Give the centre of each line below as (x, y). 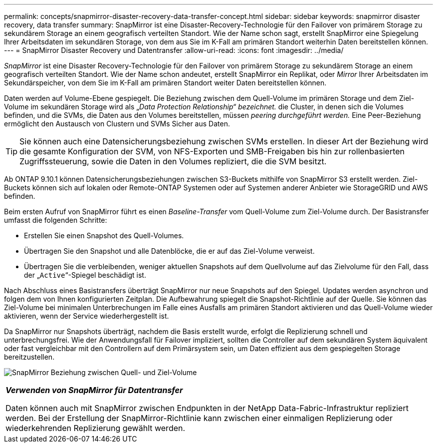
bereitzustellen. (29, 357)
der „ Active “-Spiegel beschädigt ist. (85, 275)
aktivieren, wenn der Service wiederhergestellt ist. (87, 316)
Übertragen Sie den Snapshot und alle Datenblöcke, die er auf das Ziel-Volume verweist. (169, 251)
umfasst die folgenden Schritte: (56, 220)
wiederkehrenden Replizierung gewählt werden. (96, 428)
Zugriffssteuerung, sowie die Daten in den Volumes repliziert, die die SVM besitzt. (173, 161)
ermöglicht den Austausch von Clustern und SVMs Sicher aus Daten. (117, 124)
